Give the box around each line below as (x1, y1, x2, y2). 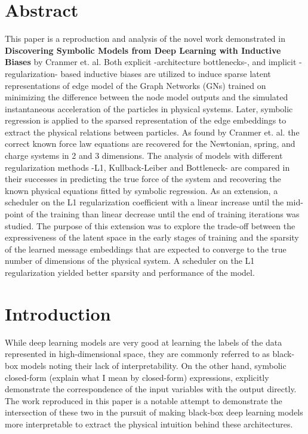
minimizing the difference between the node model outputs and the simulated (5, 91, 288, 103)
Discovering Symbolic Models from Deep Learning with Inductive (5, 44, 281, 56)
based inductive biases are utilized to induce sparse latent (60, 67, 271, 79)
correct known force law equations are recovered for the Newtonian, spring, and (5, 137, 295, 150)
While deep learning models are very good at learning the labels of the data (5, 335, 282, 348)
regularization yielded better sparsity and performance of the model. (5, 266, 255, 278)
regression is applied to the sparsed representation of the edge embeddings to (5, 114, 287, 127)
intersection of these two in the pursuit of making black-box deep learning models (5, 406, 303, 418)
